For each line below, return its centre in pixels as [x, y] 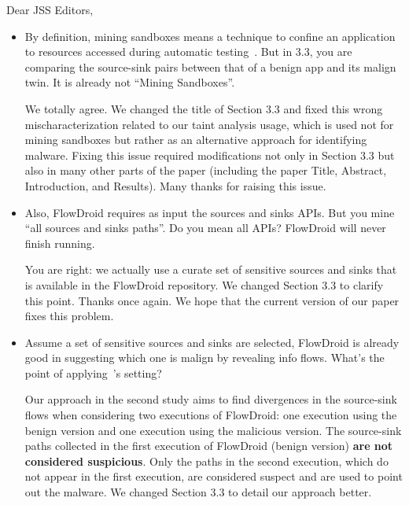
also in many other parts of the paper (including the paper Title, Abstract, [206, 170]
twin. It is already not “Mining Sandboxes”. [130, 82]
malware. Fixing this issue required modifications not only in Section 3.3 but [210, 155]
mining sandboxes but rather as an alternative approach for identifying [196, 140]
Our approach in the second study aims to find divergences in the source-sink [211, 399]
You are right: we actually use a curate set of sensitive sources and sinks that [211, 269]
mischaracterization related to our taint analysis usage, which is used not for [209, 124]
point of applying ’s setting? [93, 372]
